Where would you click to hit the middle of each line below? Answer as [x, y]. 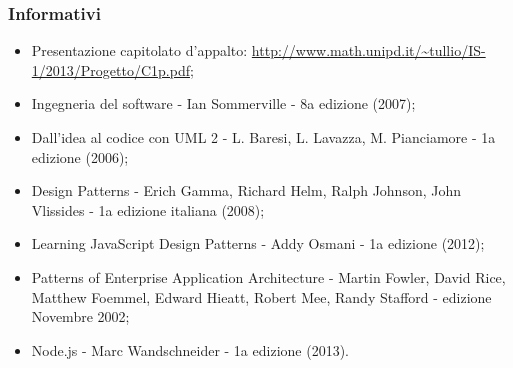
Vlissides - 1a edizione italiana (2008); [148, 209]
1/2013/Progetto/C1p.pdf [110, 69]
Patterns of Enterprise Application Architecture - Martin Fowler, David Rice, [268, 276]
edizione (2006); [80, 156]
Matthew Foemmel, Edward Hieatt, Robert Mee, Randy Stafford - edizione [261, 296]
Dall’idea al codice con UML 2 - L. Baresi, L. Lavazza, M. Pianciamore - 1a [263, 137]
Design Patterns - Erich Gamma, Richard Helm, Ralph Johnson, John [246, 190]
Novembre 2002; [80, 316]
